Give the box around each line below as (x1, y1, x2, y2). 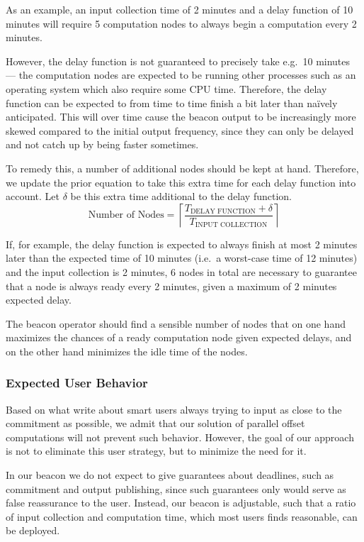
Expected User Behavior (6, 374, 148, 392)
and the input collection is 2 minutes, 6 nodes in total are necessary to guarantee (6, 264, 357, 279)
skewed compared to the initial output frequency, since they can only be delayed (6, 123, 354, 138)
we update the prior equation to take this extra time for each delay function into (6, 175, 356, 189)
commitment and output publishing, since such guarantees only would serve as (6, 481, 346, 496)
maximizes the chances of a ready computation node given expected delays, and (6, 330, 352, 345)
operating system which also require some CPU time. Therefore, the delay (6, 81, 327, 96)
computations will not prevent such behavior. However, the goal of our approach (6, 429, 354, 444)
